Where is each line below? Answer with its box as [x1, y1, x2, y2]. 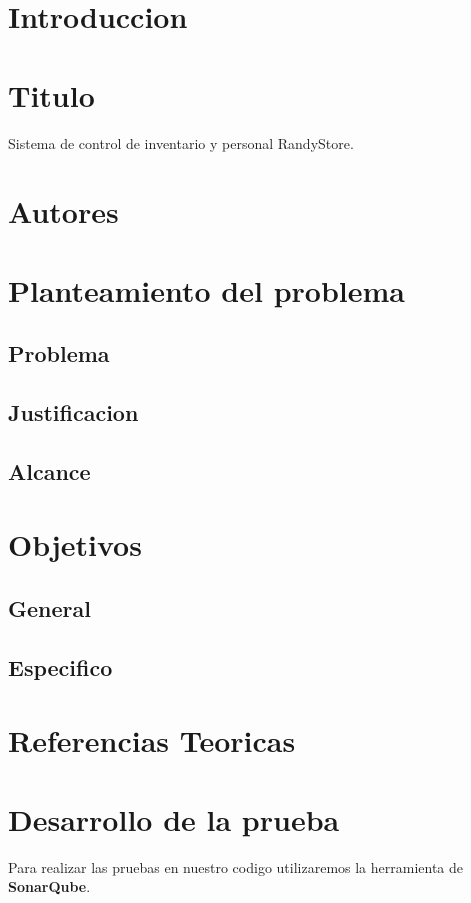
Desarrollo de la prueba [8, 798, 340, 839]
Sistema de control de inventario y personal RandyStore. [8, 132, 354, 153]
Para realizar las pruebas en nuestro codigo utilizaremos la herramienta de [8, 856, 464, 877]
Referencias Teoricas [8, 720, 296, 761]
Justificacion [8, 397, 139, 428]
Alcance [8, 455, 91, 486]
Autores [8, 191, 119, 232]
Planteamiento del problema [8, 269, 405, 310]
